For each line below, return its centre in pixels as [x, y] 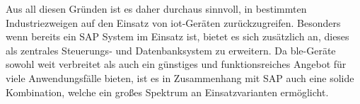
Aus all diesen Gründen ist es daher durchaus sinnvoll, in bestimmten [156, 8]
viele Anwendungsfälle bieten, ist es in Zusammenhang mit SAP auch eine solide [180, 77]
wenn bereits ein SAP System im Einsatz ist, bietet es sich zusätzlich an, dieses [178, 36]
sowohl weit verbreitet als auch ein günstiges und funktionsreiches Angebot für [176, 64]
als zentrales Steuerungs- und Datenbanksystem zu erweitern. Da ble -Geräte [171, 50]
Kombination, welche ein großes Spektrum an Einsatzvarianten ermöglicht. [167, 92]
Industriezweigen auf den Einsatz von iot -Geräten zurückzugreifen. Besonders [173, 22]
